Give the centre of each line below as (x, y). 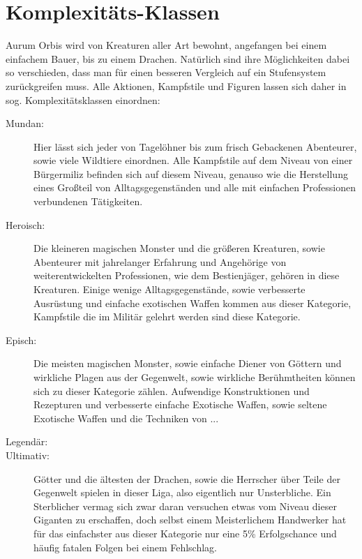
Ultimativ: (28, 455)
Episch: (21, 340)
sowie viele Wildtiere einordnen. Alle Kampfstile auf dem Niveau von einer (193, 160)
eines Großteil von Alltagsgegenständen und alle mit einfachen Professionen (195, 187)
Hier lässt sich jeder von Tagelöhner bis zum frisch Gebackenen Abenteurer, (195, 146)
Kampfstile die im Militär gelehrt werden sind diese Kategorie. (167, 316)
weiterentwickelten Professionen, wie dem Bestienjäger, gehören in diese (187, 275)
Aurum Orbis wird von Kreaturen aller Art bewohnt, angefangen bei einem (166, 45)
